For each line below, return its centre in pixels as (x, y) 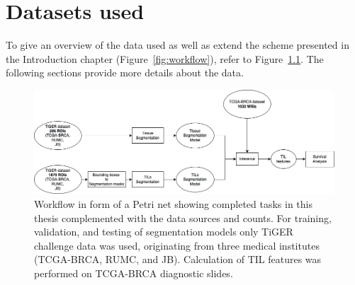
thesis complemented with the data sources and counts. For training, (183, 217)
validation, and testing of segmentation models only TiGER (164, 232)
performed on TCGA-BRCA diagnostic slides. (134, 273)
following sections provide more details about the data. (125, 72)
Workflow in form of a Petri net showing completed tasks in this (174, 203)
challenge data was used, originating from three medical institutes (177, 245)
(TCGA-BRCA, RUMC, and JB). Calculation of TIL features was (178, 259)
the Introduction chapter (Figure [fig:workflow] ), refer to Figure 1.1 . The (165, 58)
